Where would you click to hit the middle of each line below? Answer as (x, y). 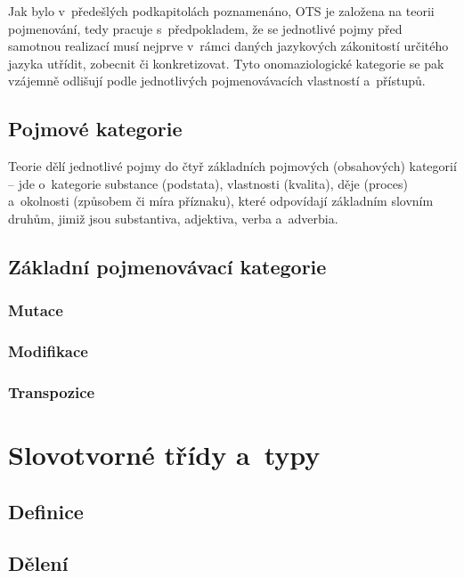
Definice (46, 511)
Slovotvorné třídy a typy (164, 455)
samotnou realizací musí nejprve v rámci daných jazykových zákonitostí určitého (228, 46)
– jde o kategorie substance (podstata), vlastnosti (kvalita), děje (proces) (208, 183)
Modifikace (48, 351)
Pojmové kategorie (95, 129)
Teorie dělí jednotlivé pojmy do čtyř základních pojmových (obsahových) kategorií (232, 166)
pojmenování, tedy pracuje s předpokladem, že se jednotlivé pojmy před (205, 28)
